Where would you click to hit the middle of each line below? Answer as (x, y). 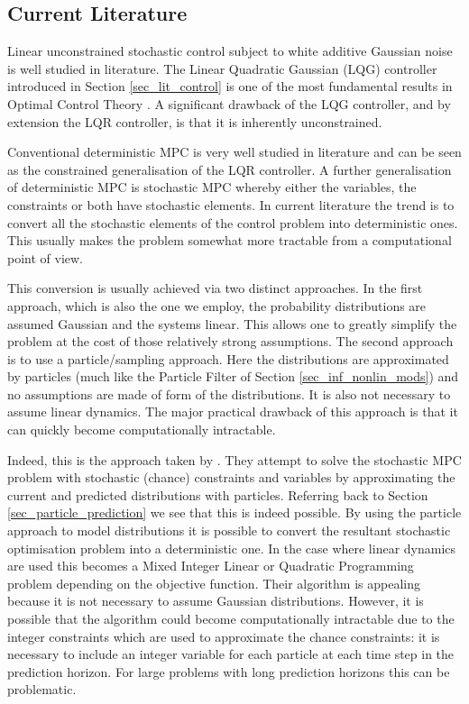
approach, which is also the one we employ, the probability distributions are (217, 305)
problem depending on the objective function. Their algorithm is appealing (214, 583)
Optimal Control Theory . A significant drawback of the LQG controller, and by (229, 103)
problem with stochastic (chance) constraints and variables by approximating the (231, 477)
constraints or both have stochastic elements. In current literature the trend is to (231, 204)
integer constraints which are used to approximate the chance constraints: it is (224, 636)
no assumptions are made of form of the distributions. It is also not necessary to (229, 393)
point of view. (46, 257)
